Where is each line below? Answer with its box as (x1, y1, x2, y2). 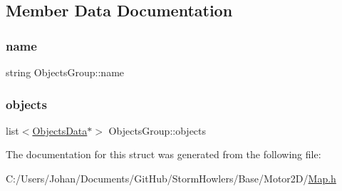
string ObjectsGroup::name (6, 65, 125, 79)
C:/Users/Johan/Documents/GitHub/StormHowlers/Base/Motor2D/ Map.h (6, 171, 336, 185)
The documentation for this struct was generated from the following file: (6, 147, 321, 162)
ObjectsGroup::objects (108, 123, 207, 138)
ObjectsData (32, 123, 88, 138)
